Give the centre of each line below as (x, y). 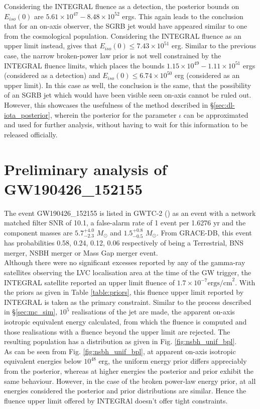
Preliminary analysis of (86, 169)
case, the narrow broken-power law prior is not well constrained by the (113, 55)
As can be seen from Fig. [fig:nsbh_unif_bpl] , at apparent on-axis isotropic (120, 351)
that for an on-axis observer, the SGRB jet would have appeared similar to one (126, 26)
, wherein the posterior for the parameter (113, 114)
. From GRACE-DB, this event (204, 232)
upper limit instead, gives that (51, 46)
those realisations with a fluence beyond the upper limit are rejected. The (117, 331)
